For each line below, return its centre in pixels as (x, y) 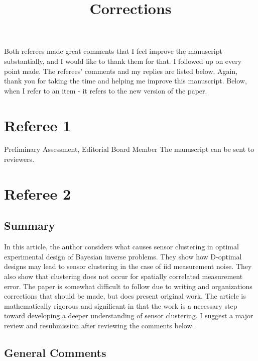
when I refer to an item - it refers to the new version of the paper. (106, 90)
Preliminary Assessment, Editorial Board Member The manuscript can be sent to (129, 149)
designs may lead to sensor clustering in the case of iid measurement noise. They (128, 266)
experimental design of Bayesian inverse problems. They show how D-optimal (123, 256)
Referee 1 (38, 125)
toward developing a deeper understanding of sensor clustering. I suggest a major (129, 315)
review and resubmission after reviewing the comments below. (99, 325)
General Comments (55, 352)
